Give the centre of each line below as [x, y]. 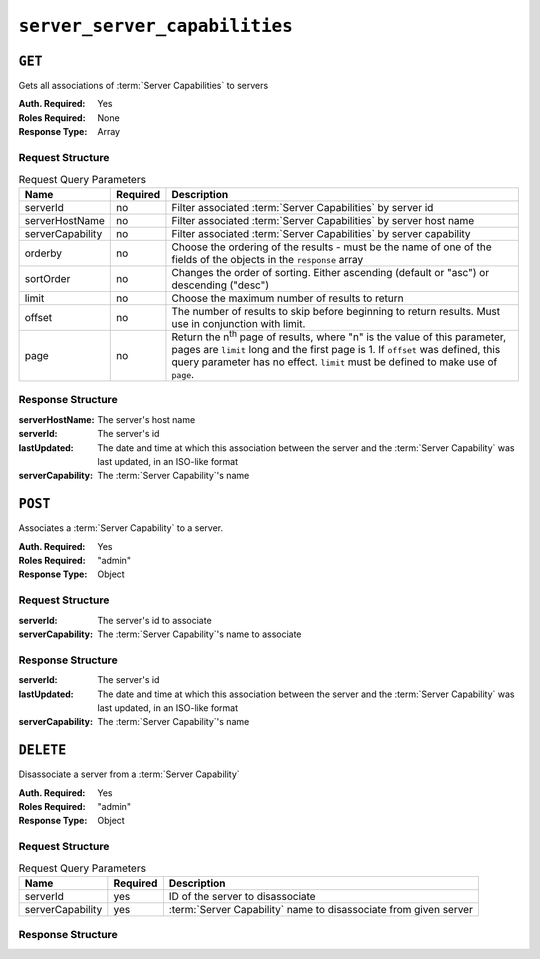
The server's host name [146, 419]
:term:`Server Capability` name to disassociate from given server [321, 909]
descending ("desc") [220, 285]
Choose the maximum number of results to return [287, 298]
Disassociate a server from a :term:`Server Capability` [129, 774]
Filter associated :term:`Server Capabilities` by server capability [321, 233]
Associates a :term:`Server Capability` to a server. [121, 528]
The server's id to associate [154, 620]
